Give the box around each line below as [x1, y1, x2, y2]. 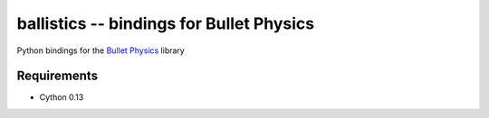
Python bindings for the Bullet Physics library [16, 45, 185, 56]
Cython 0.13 [39, 92, 84, 103]
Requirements [16, 68, 99, 84]
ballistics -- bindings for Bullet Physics [16, 14, 315, 33]
